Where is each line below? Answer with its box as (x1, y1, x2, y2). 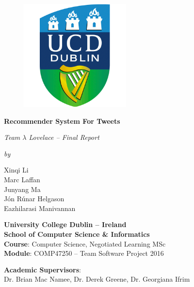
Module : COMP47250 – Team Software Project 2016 (4, 248, 164, 258)
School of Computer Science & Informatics (4, 229, 150, 239)
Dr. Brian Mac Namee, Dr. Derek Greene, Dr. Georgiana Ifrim (4, 274, 190, 284)
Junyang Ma (4, 184, 41, 194)
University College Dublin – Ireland (4, 219, 127, 230)
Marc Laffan (4, 174, 40, 184)
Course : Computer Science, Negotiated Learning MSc (4, 238, 166, 249)
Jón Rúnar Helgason (4, 193, 65, 204)
